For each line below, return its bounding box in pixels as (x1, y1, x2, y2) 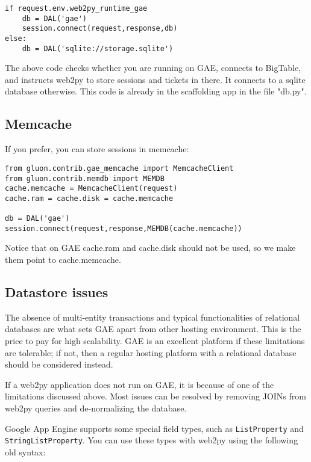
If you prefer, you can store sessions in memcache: (5, 143, 189, 155)
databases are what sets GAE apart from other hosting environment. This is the (5, 322, 301, 335)
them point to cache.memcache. (5, 253, 121, 266)
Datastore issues (5, 283, 108, 301)
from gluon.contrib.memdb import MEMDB (5, 174, 165, 183)
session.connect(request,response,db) (22, 24, 178, 33)
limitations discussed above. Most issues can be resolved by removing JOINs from (5, 390, 306, 402)
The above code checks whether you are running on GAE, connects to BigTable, (5, 61, 301, 74)
